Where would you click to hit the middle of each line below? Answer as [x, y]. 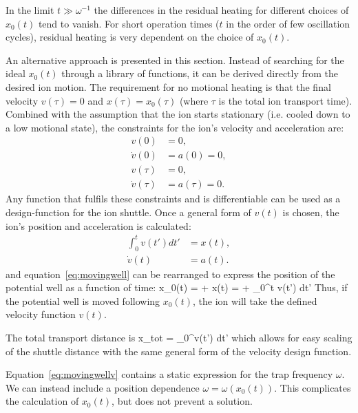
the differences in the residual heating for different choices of [221, 10]
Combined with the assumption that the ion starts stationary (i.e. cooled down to [178, 114]
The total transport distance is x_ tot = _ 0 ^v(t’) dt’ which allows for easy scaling [179, 337]
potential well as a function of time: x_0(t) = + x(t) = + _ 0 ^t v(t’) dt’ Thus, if [177, 287]
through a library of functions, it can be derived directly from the [200, 73]
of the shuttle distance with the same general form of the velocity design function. [179, 351]
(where [194, 100]
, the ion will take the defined [255, 300]
